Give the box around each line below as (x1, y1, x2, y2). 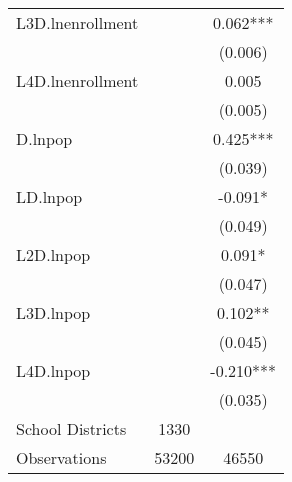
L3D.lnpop (16, 301, 91, 324)
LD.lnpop (16, 185, 83, 208)
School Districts (16, 417, 127, 440)
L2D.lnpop (16, 243, 91, 266)
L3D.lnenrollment (16, 11, 139, 34)
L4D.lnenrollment (16, 69, 139, 92)
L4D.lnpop (16, 359, 91, 382)
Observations (16, 446, 107, 469)
